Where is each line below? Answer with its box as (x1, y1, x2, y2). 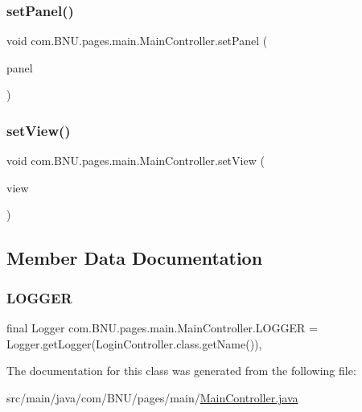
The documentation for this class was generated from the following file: (6, 362, 356, 379)
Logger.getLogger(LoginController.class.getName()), (6, 335, 262, 352)
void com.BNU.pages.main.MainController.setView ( (6, 152, 265, 169)
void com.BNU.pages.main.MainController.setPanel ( (6, 32, 268, 49)
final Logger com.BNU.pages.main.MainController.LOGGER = (6, 319, 318, 336)
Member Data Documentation (6, 245, 263, 270)
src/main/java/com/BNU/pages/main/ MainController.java (6, 389, 298, 406)
